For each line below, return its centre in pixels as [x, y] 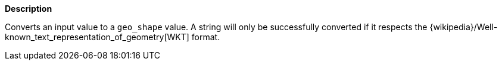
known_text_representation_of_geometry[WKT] [97, 37]
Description [29, 9]
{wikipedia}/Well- [464, 27]
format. [206, 37]
